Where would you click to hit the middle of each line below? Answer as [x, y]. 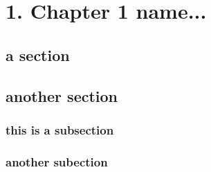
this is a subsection [60, 129]
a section [38, 54]
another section [62, 95]
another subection [57, 161]
